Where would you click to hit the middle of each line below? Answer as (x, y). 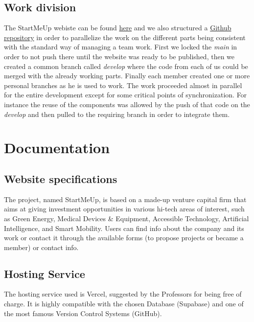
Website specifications (61, 178)
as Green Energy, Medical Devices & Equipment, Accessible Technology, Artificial (127, 218)
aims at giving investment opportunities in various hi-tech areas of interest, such (124, 209)
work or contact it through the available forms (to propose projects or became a (124, 238)
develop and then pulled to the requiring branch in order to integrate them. (117, 114)
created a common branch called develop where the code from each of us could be (126, 66)
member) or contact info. (41, 247)
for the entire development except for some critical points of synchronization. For (126, 95)
